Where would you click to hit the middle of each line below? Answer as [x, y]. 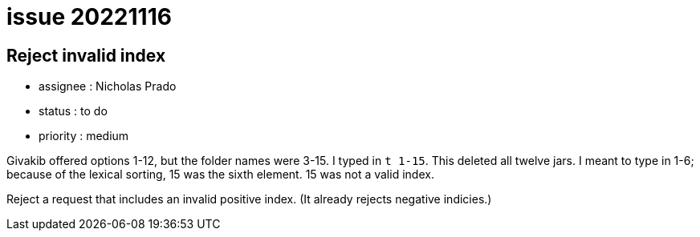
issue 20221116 [89, 17]
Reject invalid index [86, 55]
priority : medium [84, 136]
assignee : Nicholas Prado [108, 86]
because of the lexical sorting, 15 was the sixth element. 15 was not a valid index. [220, 175]
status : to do [73, 111]
